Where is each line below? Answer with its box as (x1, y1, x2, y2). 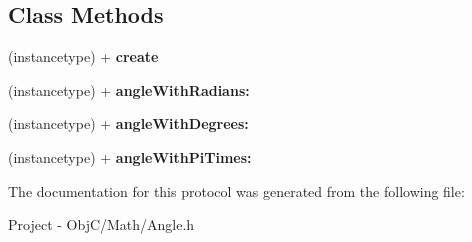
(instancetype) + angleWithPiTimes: (8, 146, 252, 167)
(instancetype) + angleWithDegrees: (8, 113, 249, 134)
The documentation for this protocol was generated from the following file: (8, 180, 465, 201)
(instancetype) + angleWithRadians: (8, 79, 250, 100)
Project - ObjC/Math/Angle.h (8, 214, 195, 235)
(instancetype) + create (8, 46, 159, 67)
